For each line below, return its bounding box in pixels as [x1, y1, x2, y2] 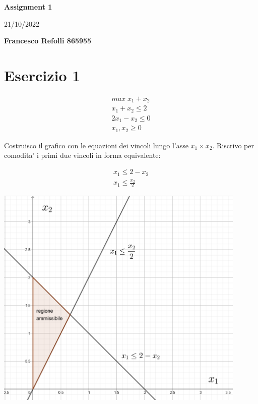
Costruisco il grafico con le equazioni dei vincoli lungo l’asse [4, 140, 188, 150]
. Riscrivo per [212, 140, 254, 150]
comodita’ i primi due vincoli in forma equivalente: [4, 150, 161, 160]
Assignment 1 [4, 2, 52, 12]
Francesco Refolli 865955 [4, 35, 92, 46]
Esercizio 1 [4, 65, 81, 85]
